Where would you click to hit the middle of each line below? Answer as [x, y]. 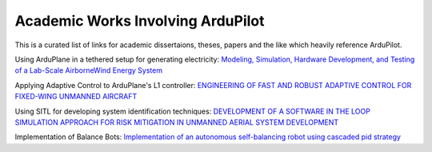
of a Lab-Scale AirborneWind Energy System [89, 70]
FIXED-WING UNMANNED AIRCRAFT [76, 97]
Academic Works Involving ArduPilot [140, 21]
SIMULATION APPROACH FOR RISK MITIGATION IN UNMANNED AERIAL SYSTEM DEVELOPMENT [177, 122]
